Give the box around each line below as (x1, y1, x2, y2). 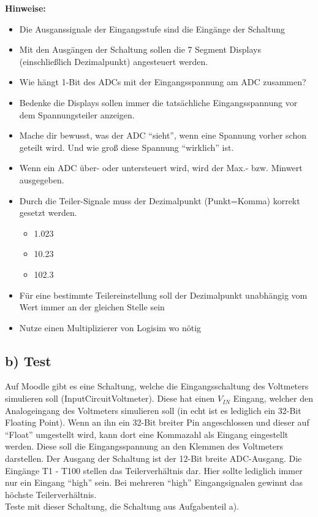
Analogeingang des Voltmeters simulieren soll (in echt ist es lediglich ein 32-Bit (5, 404, 301, 416)
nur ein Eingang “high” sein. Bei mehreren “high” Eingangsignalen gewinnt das (5, 476, 303, 489)
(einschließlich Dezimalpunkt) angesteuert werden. (19, 55, 208, 67)
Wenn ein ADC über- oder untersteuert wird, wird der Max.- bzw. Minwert (19, 161, 303, 174)
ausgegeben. (19, 173, 64, 186)
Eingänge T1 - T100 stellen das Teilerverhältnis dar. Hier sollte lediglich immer (5, 464, 303, 477)
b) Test (5, 351, 51, 370)
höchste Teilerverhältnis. (5, 488, 97, 500)
